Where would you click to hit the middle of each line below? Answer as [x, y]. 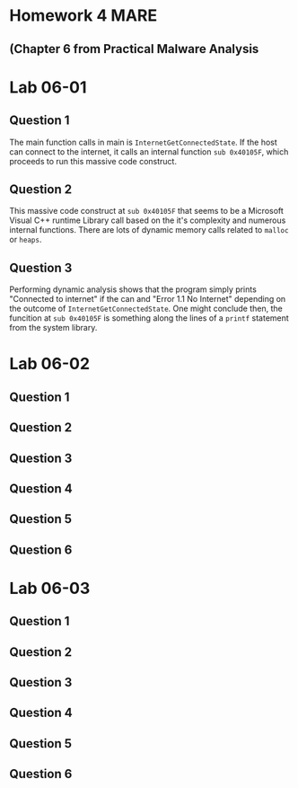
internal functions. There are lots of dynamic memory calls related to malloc [149, 230]
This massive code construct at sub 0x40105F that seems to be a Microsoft [147, 211]
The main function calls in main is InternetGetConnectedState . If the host [144, 142]
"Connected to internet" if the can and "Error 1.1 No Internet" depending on [148, 299]
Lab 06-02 [50, 364]
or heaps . [26, 240]
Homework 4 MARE [83, 16]
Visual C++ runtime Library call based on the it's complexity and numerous [148, 220]
